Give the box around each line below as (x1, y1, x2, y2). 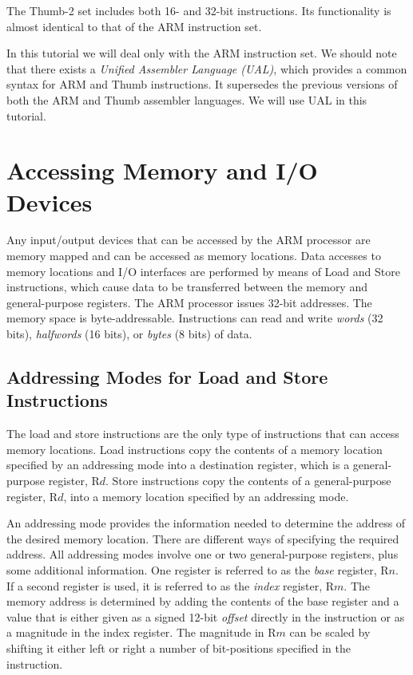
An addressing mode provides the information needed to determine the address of (6, 515, 406, 531)
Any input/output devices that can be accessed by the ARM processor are (6, 231, 371, 248)
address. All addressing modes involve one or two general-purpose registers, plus (6, 546, 399, 562)
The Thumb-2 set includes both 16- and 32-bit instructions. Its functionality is (6, 2, 391, 18)
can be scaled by (289, 624, 371, 641)
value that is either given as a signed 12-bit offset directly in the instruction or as (6, 608, 405, 625)
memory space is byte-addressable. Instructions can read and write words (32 (6, 310, 383, 326)
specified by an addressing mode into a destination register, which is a (6, 456, 350, 473)
